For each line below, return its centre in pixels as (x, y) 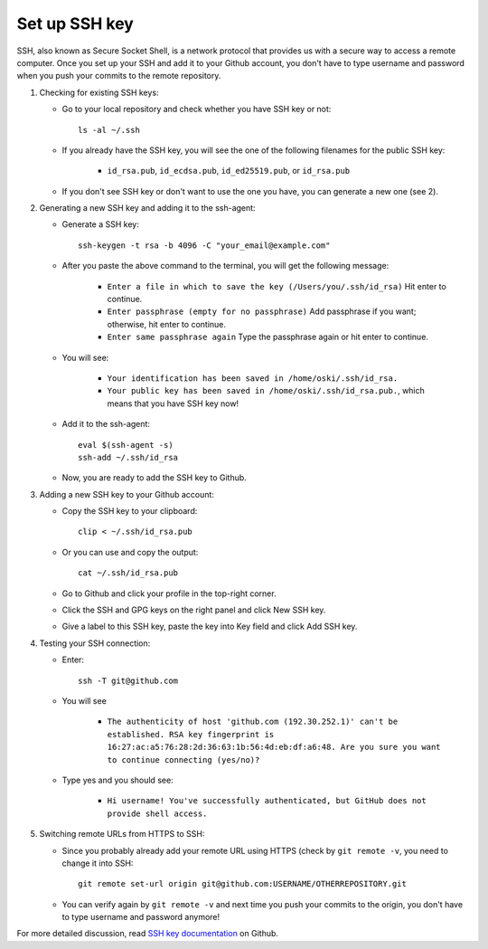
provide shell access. (157, 813)
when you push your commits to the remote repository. (119, 76)
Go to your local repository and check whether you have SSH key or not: (197, 109)
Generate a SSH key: (100, 224)
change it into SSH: (98, 863)
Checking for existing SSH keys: (99, 92)
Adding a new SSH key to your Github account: (127, 494)
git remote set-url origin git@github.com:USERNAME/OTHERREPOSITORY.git (242, 884)
